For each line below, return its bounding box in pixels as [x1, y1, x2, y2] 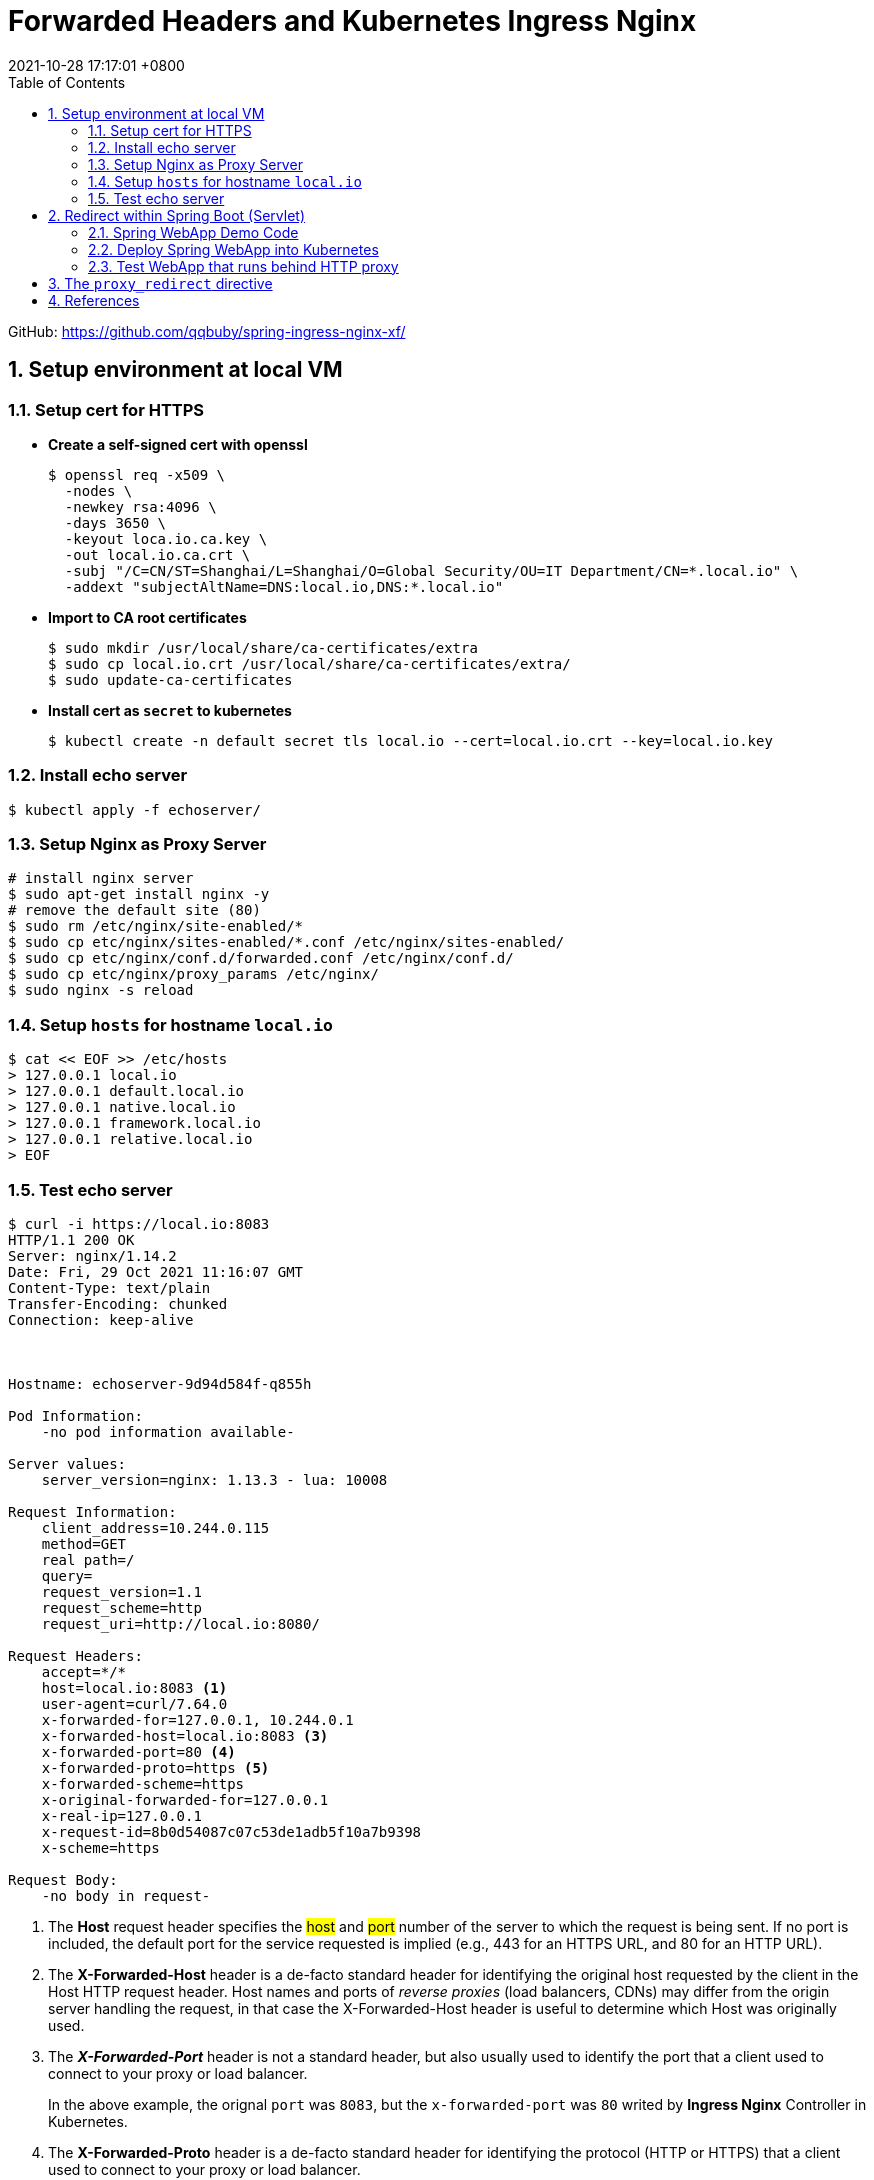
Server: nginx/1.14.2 [8, 1247, 177, 1264]
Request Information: [8, 1503, 177, 1520]
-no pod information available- [41, 1423, 295, 1440]
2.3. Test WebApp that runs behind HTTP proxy [88, 257, 399, 275]
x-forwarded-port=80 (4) [41, 1743, 236, 1760]
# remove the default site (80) [8, 902, 261, 919]
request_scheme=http [41, 1599, 202, 1616]
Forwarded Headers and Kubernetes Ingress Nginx [8, 4, 697, 38]
